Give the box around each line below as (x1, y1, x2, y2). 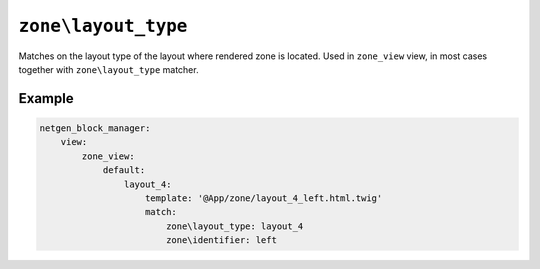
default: (102, 165, 146, 176)
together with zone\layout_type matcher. (18, 63, 199, 75)
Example (18, 90, 74, 107)
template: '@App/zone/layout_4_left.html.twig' (145, 192, 383, 204)
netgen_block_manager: (39, 122, 151, 134)
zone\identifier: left (165, 235, 277, 246)
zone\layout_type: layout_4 (165, 220, 304, 232)
